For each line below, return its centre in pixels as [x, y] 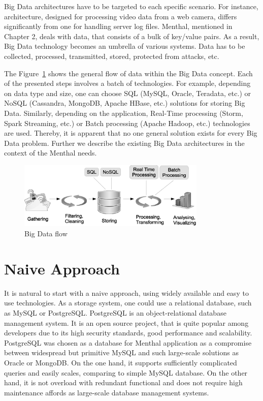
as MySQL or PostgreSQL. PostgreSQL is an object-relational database [115, 312]
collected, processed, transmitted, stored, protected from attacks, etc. [112, 56]
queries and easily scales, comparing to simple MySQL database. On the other [126, 372]
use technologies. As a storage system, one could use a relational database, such [128, 303]
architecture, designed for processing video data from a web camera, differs [121, 16]
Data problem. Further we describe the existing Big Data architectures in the [124, 143]
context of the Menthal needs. [51, 153]
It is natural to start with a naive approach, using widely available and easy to [126, 292]
